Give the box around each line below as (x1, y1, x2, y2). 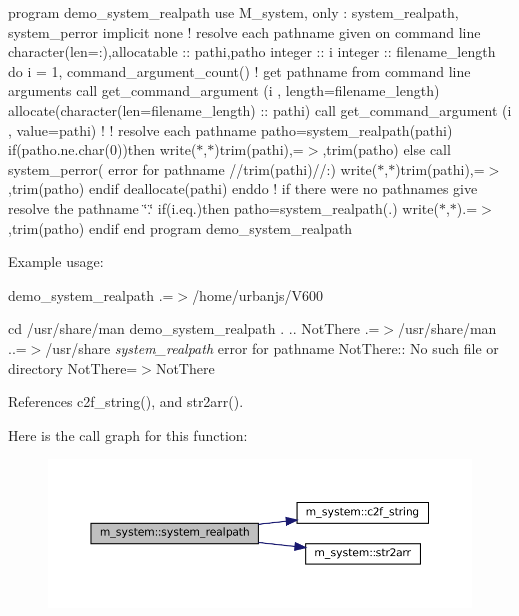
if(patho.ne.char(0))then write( (8, 139, 197, 160)
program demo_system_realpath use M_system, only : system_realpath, (8, 2, 459, 22)
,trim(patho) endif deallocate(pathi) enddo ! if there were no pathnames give (8, 178, 478, 199)
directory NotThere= (8, 357, 138, 378)
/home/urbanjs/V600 (192, 284, 323, 305)
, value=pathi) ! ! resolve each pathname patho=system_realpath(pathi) (8, 119, 453, 140)
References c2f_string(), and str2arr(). (8, 391, 244, 412)
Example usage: (8, 251, 104, 272)
